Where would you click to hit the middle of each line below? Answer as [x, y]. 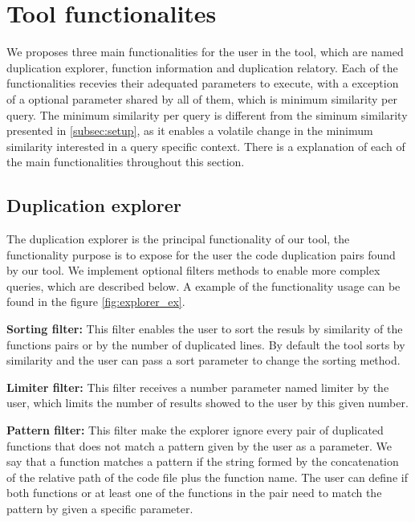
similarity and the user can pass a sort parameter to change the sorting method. [203, 360]
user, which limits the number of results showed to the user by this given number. [207, 403]
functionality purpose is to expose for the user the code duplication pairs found [201, 254]
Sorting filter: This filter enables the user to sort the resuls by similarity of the [205, 329]
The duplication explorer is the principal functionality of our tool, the [178, 239]
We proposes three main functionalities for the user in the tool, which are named [205, 52]
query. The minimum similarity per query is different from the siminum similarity [207, 114]
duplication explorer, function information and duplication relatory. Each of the [202, 67]
